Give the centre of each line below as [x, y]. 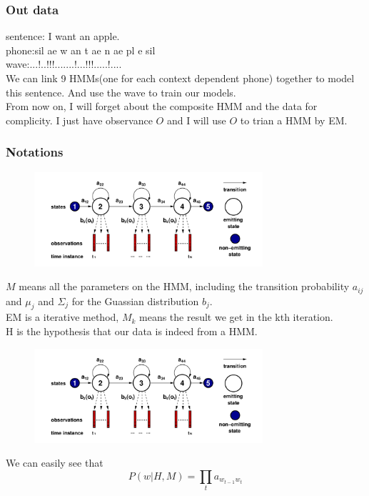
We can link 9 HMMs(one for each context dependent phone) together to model [180, 78]
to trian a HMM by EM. [294, 120]
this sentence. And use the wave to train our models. [121, 92]
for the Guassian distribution [135, 301]
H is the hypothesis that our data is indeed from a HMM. [132, 331]
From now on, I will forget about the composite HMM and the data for [162, 106]
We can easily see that [55, 463]
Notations [35, 152]
